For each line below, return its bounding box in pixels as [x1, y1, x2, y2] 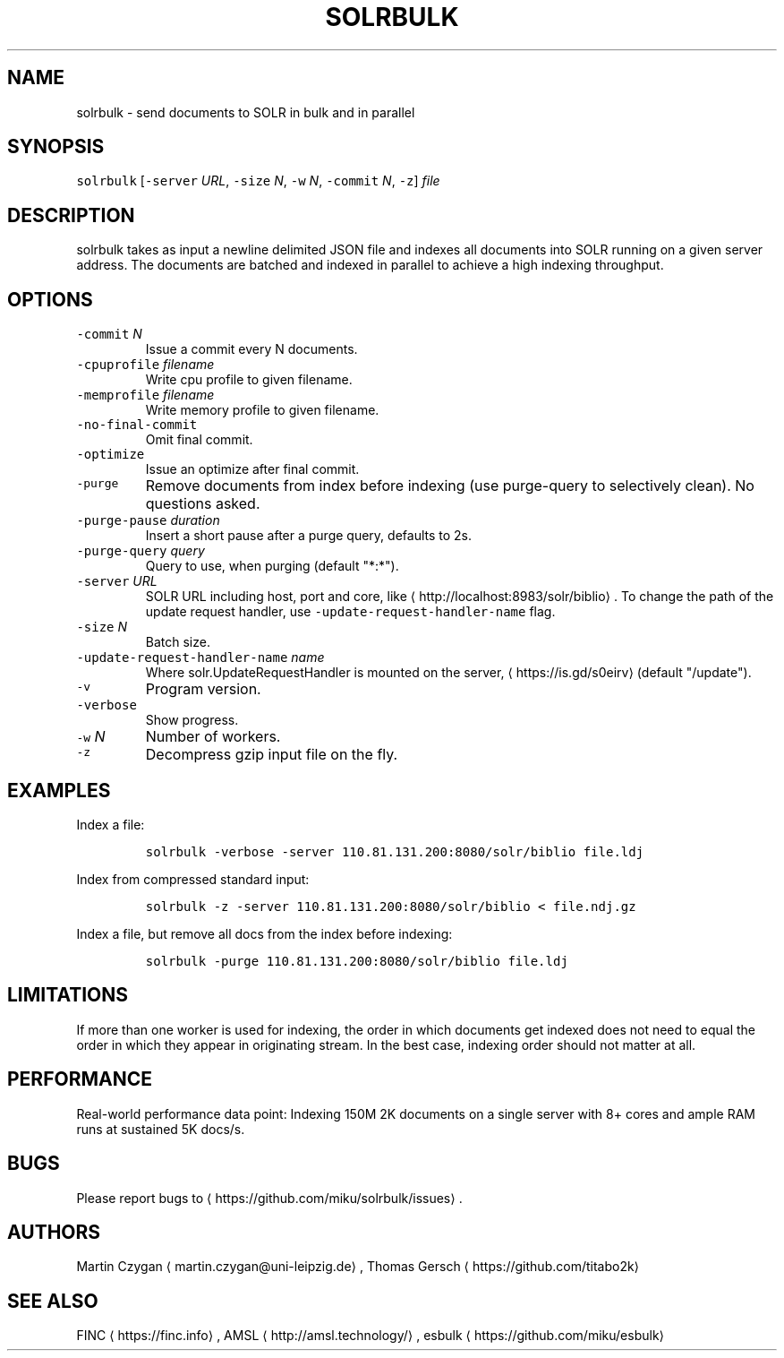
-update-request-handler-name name [76, 649, 325, 666]
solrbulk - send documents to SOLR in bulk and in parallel [76, 104, 415, 120]
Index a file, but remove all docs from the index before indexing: [76, 925, 453, 941]
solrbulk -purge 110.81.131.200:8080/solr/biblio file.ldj [145, 953, 568, 968]
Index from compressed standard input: [76, 871, 310, 887]
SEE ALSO [7, 1289, 98, 1312]
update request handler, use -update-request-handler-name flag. [145, 604, 556, 620]
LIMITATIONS [7, 984, 129, 1007]
